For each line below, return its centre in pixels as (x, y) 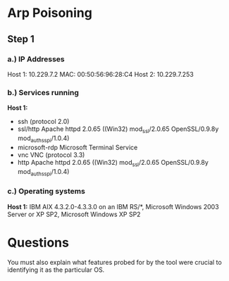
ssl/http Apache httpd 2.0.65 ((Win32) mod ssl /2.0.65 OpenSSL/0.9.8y (118, 130)
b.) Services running (43, 92)
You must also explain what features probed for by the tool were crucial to (114, 262)
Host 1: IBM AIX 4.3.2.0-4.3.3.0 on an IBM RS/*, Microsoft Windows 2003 (113, 206)
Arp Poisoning (50, 13)
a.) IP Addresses (36, 59)
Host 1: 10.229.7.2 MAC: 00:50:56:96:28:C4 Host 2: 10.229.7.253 (100, 74)
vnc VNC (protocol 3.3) (51, 155)
